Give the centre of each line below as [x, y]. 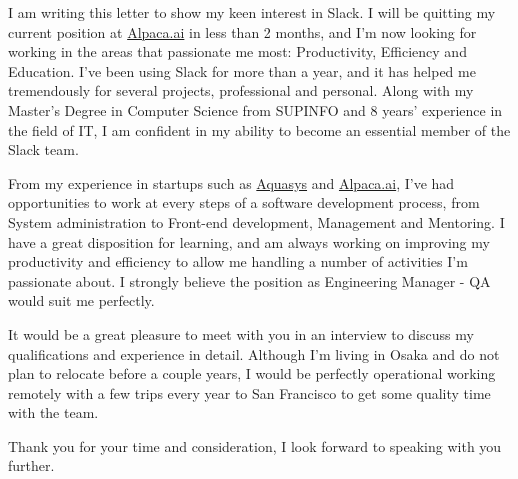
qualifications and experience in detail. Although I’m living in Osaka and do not [254, 353]
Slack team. [43, 149]
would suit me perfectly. [81, 300]
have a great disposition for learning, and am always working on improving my [249, 241]
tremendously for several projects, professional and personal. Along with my [241, 90]
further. [31, 465]
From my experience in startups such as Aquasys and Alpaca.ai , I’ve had [231, 182]
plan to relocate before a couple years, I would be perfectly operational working [252, 373]
